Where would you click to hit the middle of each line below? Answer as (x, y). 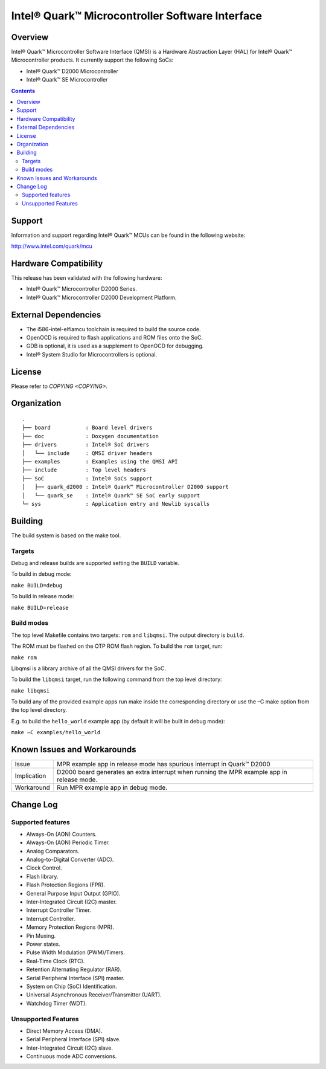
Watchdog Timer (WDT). (56, 1003)
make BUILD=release (40, 608)
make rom (24, 657)
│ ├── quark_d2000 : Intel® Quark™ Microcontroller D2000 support (125, 487)
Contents (23, 91)
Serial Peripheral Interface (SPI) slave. (73, 1039)
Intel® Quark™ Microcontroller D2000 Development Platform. (101, 297)
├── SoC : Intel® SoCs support (87, 478)
